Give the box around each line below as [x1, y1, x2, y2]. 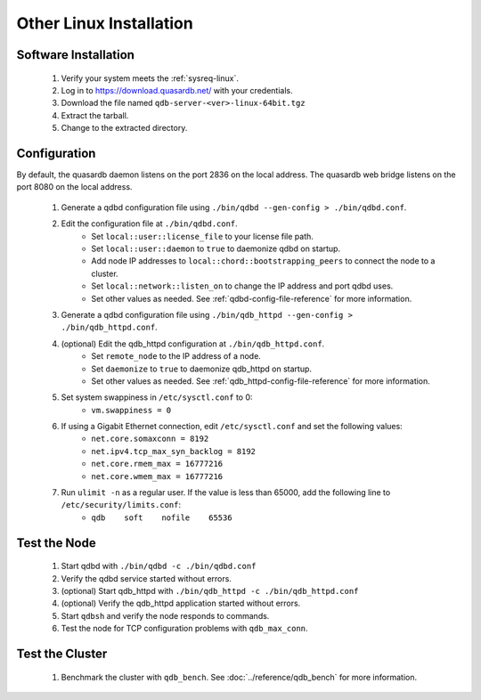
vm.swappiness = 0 [91, 405, 172, 415]
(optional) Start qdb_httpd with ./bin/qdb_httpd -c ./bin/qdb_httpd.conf [61, 585, 359, 596]
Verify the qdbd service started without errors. [61, 573, 232, 583]
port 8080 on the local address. [16, 182, 133, 192]
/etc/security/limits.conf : [61, 500, 182, 510]
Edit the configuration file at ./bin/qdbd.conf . [61, 218, 238, 229]
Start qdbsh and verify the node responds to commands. [61, 610, 270, 621]
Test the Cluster [16, 646, 108, 661]
